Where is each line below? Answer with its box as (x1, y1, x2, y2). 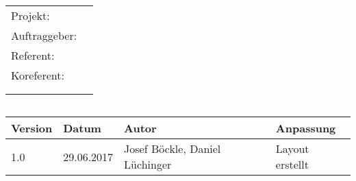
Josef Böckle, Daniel (124, 141, 221, 157)
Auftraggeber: (11, 27, 77, 44)
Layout (275, 141, 309, 157)
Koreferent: (11, 67, 64, 84)
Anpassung (275, 120, 336, 136)
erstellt (275, 156, 309, 173)
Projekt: (11, 8, 50, 24)
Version (11, 120, 53, 136)
